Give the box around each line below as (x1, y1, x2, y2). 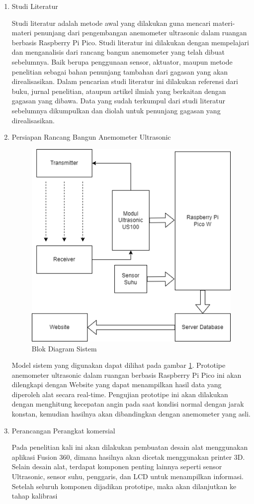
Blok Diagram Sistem (31, 343, 97, 353)
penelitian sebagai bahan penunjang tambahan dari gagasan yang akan (11, 66, 228, 77)
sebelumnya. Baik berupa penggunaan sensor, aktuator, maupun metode (11, 56, 233, 67)
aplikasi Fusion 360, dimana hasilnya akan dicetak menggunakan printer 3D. (11, 451, 245, 462)
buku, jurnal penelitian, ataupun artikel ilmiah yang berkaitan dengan (11, 85, 226, 96)
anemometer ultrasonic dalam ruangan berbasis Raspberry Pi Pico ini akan (11, 369, 242, 380)
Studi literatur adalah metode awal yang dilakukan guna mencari (11, 17, 211, 28)
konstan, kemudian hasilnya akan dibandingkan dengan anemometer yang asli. (11, 409, 251, 419)
